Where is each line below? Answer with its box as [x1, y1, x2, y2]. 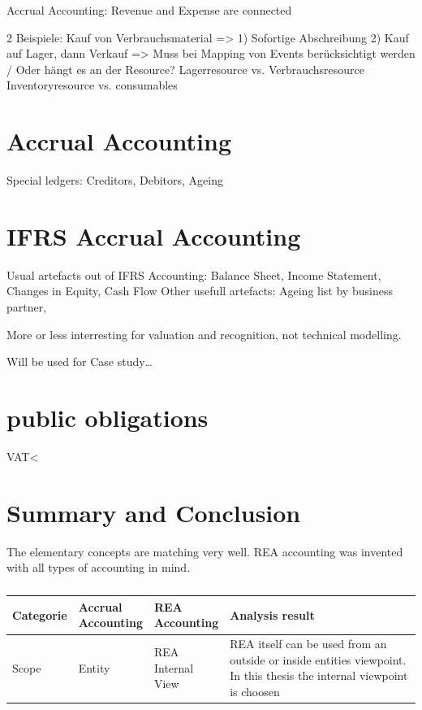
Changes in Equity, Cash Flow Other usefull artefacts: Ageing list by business [6, 282, 393, 299]
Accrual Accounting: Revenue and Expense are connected [6, 2, 292, 18]
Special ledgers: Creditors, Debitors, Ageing [6, 172, 223, 189]
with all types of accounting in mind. [6, 559, 191, 576]
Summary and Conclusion [6, 495, 301, 529]
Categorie [12, 606, 67, 623]
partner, [6, 298, 47, 315]
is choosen [230, 683, 280, 700]
